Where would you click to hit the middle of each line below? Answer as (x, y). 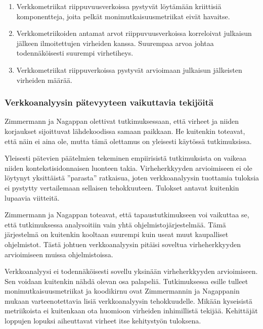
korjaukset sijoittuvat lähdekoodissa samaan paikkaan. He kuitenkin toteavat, (125, 131)
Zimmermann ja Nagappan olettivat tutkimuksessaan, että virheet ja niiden (122, 121)
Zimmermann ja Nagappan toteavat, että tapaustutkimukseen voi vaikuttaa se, (127, 215)
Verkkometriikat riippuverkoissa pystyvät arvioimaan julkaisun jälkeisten (129, 69)
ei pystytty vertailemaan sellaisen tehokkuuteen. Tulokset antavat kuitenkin (122, 187)
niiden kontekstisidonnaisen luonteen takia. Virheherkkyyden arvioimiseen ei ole (128, 168)
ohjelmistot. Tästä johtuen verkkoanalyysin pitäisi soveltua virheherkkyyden (123, 244)
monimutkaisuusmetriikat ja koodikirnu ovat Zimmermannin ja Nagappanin (122, 291)
